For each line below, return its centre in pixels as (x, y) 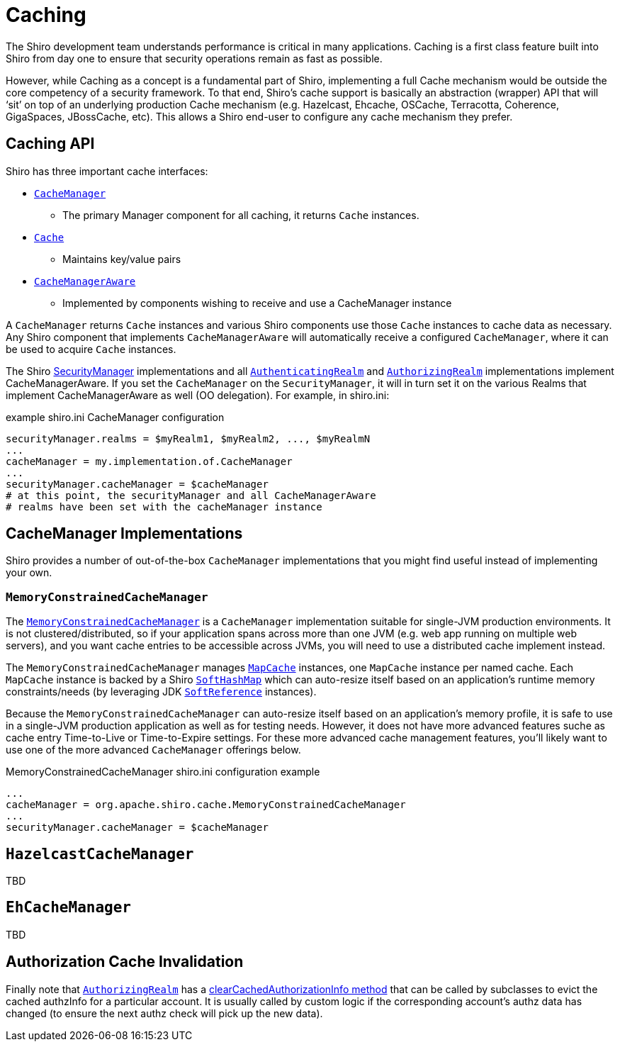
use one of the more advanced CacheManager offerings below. (153, 750)
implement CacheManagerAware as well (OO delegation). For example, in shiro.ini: (198, 395)
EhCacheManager (69, 908)
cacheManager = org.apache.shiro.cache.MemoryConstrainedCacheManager (206, 805)
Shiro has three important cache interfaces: (107, 171)
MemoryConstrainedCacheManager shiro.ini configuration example (163, 772)
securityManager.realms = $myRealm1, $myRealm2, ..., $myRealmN (188, 438)
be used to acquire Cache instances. (91, 349)
